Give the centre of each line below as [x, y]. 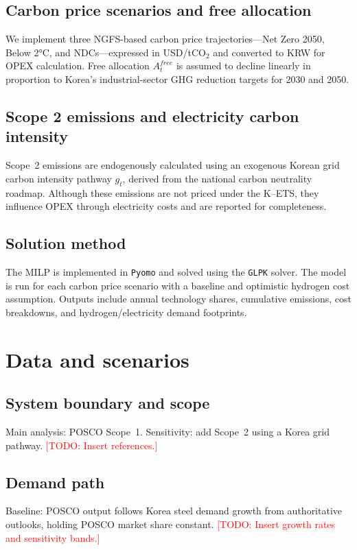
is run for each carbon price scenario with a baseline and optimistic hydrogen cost [178, 285]
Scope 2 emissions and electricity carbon [152, 116]
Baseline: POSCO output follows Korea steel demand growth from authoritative [174, 511]
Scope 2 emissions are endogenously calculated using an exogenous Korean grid [173, 165]
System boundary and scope [108, 403]
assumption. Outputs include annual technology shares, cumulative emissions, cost [178, 299]
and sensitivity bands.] [53, 537]
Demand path [55, 482]
